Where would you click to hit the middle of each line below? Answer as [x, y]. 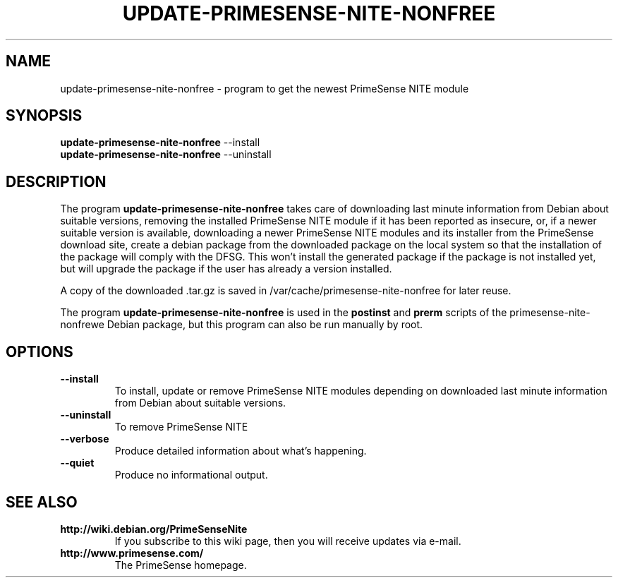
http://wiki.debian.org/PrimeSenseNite [154, 529]
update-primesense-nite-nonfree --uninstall [166, 155]
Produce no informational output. [191, 475]
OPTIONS [40, 351]
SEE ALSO [42, 502]
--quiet [77, 463]
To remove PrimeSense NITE [181, 427]
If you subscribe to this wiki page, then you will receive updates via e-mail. [288, 541]
